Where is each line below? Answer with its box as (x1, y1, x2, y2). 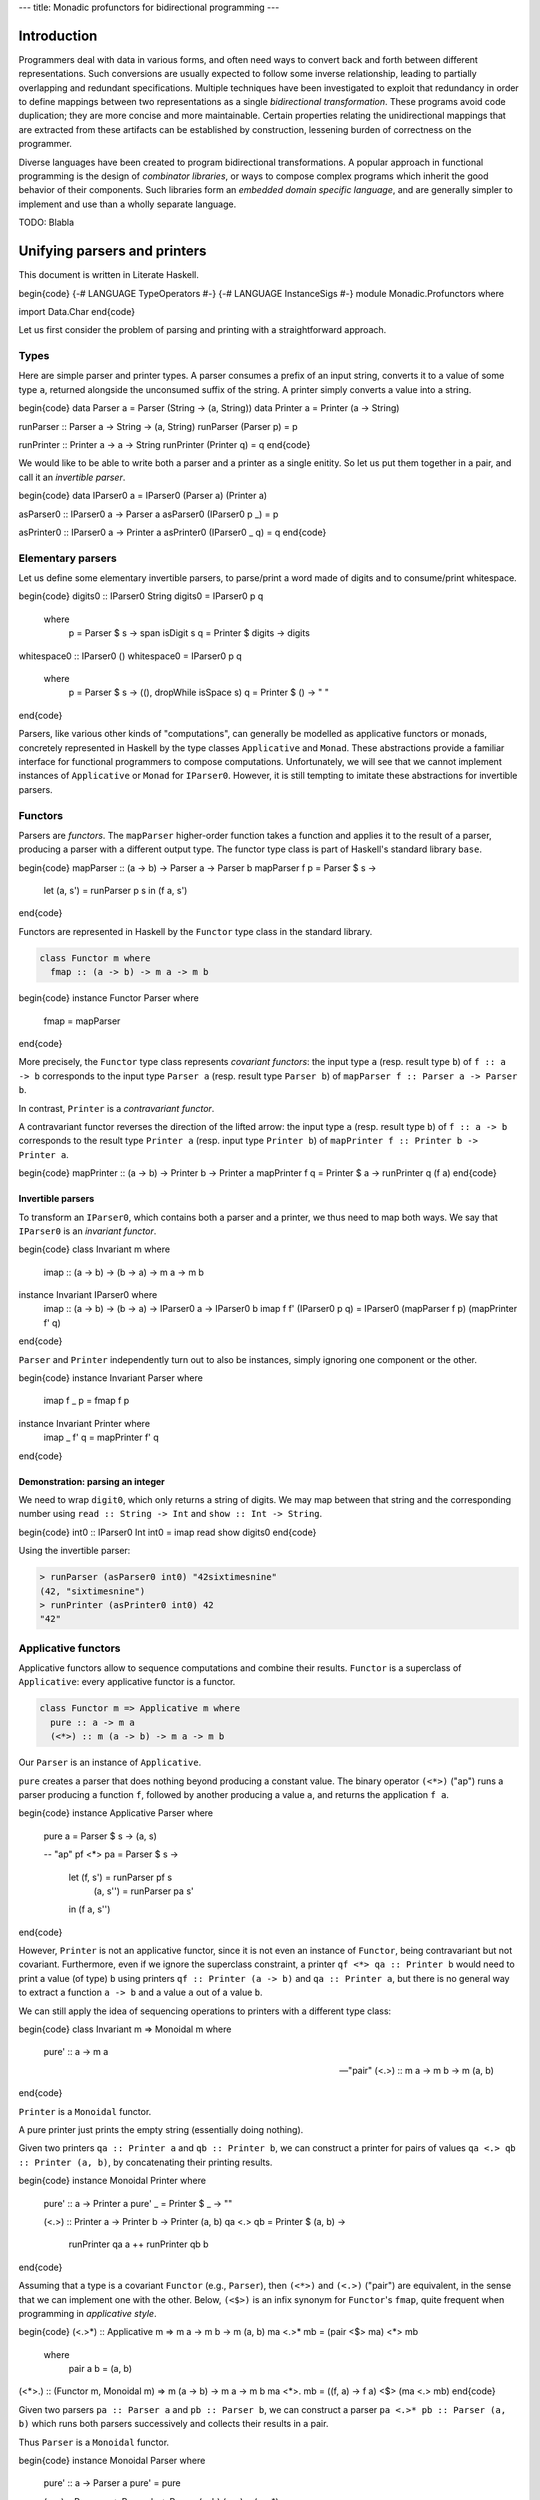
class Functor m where (39, 952, 151, 964)
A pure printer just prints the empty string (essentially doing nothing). (18, 2124, 304, 2135)
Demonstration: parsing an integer (18, 1475, 165, 1487)
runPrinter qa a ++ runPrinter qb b (68, 2238, 209, 2250)
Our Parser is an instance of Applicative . (18, 1756, 202, 1769)
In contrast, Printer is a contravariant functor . (18, 1102, 215, 1114)
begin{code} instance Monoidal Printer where (18, 2175, 207, 2187)
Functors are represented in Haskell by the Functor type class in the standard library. (18, 925, 373, 937)
